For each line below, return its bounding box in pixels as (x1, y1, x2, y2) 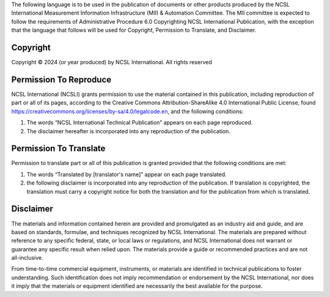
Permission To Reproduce (11, 74, 112, 85)
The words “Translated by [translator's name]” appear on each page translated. (26, 170, 227, 178)
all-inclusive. (11, 254, 43, 262)
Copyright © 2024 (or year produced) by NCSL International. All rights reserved (11, 59, 212, 66)
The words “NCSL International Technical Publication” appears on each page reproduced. (26, 119, 253, 127)
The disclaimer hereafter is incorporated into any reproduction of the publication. (26, 127, 230, 134)
